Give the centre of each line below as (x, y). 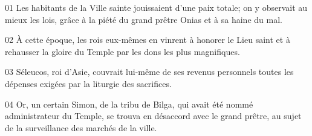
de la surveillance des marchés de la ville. (81, 127)
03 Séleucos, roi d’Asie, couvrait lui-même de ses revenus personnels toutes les (149, 72)
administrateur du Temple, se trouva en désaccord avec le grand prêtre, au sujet (153, 116)
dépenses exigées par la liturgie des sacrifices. (88, 83)
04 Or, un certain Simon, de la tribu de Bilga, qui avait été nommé (129, 104)
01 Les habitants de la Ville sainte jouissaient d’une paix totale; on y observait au (156, 7)
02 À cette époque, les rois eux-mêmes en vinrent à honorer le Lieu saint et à (148, 40)
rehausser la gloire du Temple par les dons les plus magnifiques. (122, 51)
